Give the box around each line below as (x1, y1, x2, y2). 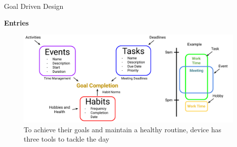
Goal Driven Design (4, 1, 64, 11)
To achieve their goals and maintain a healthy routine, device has (24, 124, 222, 134)
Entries (4, 17, 29, 28)
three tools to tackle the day (24, 134, 110, 144)
